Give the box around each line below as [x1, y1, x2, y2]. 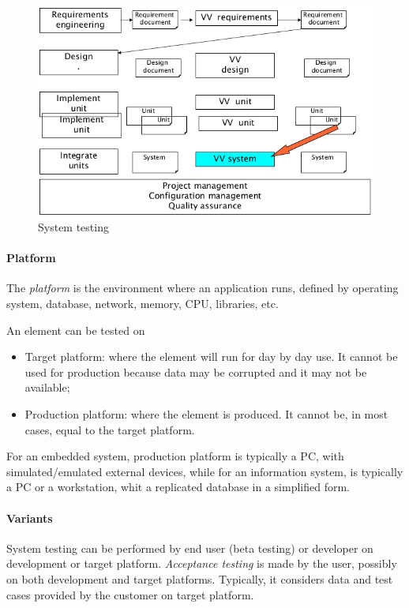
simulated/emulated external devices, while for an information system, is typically [6, 463, 403, 479]
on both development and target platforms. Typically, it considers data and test [6, 570, 393, 587]
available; [24, 379, 70, 396]
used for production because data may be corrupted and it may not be [24, 363, 367, 380]
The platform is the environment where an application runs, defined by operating [6, 280, 399, 296]
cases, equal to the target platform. [24, 421, 195, 437]
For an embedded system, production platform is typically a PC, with [6, 448, 344, 464]
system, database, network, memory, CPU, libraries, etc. [6, 295, 279, 311]
